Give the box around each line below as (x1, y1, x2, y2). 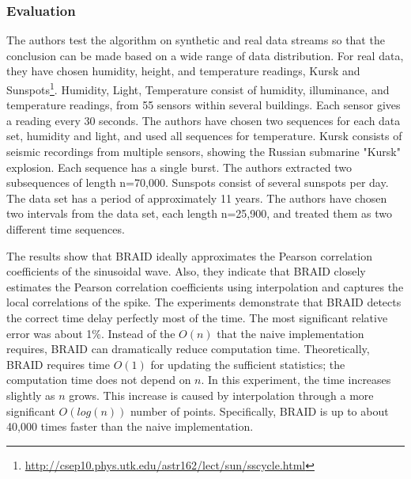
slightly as (6, 386, 55, 403)
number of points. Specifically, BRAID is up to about (130, 402, 389, 419)
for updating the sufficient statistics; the (150, 355, 345, 372)
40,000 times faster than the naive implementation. (6, 418, 254, 435)
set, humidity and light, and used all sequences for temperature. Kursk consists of (6, 127, 402, 144)
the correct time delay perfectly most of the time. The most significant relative (6, 309, 388, 325)
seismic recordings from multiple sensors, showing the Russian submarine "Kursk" (6, 143, 401, 160)
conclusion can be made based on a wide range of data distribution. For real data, (6, 47, 404, 63)
